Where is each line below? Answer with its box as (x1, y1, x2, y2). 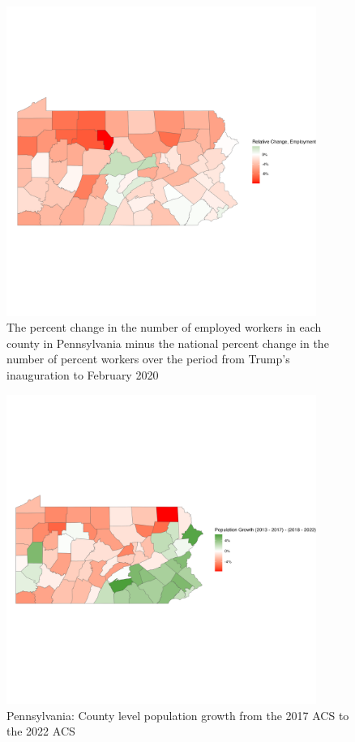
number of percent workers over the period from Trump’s (6, 350, 290, 367)
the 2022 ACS (6, 723, 75, 740)
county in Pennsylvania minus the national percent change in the (6, 334, 329, 351)
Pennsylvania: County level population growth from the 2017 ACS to (6, 706, 349, 723)
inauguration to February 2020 (6, 366, 159, 383)
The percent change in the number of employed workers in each (6, 319, 322, 336)
